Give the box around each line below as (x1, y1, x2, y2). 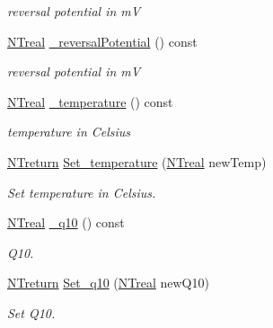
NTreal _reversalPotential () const (7, 31, 198, 50)
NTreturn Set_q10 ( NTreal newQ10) (7, 273, 209, 292)
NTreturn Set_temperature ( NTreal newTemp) (7, 152, 267, 171)
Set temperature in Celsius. (7, 182, 156, 201)
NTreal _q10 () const (7, 213, 125, 232)
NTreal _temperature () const (7, 92, 173, 111)
